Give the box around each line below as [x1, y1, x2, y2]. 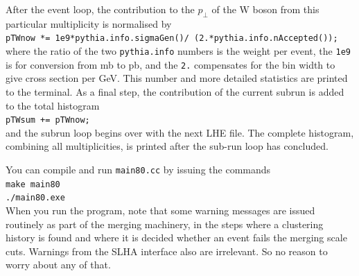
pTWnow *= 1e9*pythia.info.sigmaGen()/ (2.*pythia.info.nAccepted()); [6, 33, 338, 44]
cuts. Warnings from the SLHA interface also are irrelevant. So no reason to [6, 243, 328, 258]
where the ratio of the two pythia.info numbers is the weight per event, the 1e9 [6, 44, 351, 58]
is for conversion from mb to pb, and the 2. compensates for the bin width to [6, 57, 335, 71]
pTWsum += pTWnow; [6, 115, 90, 126]
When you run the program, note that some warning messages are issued [6, 202, 315, 217]
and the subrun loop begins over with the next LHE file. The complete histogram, [6, 125, 354, 139]
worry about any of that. [6, 257, 111, 272]
